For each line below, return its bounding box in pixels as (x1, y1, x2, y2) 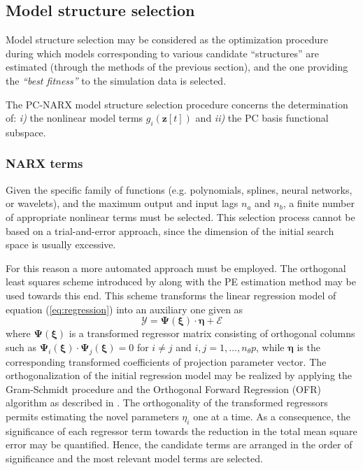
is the (297, 339, 320, 354)
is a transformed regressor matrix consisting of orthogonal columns (69, 326, 355, 341)
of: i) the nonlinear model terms (6, 111, 143, 125)
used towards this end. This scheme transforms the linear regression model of (6, 287, 336, 302)
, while (256, 339, 285, 354)
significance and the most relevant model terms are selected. (6, 450, 263, 465)
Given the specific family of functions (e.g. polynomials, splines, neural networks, (6, 182, 353, 197)
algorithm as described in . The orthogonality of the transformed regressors (6, 395, 328, 410)
